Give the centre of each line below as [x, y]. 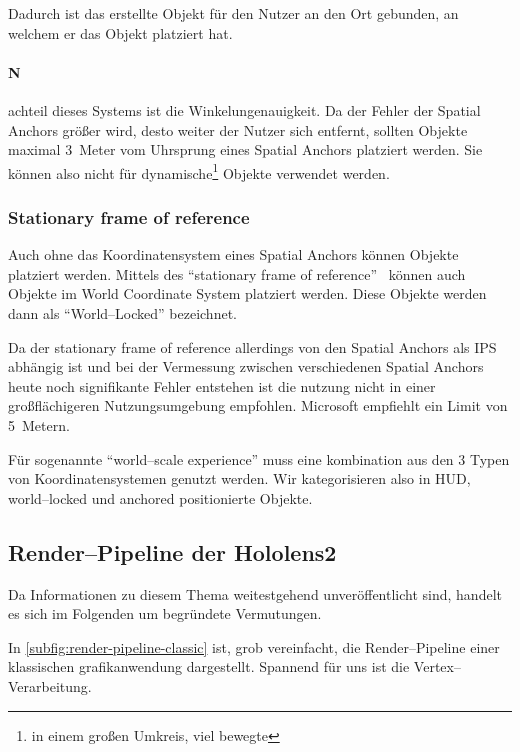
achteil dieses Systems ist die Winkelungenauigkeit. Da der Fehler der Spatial [244, 109]
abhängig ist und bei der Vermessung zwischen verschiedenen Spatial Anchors [246, 366]
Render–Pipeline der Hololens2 [172, 551]
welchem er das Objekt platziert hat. [120, 32]
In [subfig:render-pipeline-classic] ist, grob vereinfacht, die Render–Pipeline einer [254, 646]
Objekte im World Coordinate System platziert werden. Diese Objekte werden [247, 293]
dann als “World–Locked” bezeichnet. [122, 313]
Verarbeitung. [50, 685]
